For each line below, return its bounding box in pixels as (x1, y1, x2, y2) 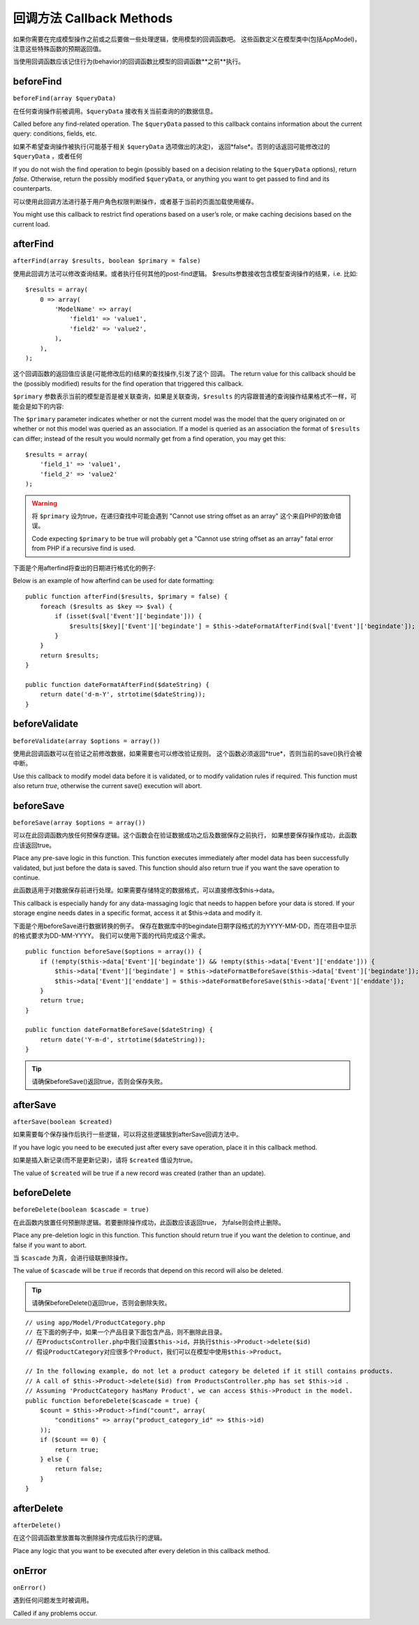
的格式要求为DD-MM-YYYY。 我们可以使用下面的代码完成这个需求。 (13, 931, 209, 940)
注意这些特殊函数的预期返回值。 (13, 44, 105, 52)
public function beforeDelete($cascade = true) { (25, 1397, 199, 1404)
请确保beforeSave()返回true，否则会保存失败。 (31, 1077, 167, 1086)
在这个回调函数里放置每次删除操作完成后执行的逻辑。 (13, 1533, 166, 1542)
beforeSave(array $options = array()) (13, 819, 146, 827)
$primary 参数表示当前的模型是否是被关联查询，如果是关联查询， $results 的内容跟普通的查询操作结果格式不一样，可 (13, 392, 357, 401)
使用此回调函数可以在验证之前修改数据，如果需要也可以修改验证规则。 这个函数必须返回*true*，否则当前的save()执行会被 (13, 749, 362, 757)
